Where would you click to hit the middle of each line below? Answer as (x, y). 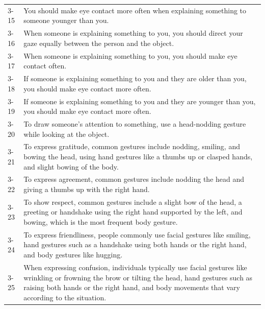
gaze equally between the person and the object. (99, 43)
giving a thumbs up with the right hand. (87, 189)
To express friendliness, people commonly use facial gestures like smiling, (137, 234)
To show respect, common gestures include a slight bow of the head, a (133, 201)
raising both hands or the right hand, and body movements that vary (132, 287)
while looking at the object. (67, 134)
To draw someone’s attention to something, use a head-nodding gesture (135, 123)
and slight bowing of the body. (71, 166)
